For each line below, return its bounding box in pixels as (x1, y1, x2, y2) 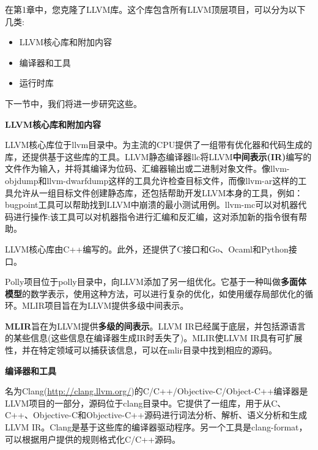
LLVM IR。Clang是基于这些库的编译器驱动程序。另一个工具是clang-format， (5, 421, 308, 433)
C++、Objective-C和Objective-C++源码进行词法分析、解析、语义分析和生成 (5, 408, 307, 421)
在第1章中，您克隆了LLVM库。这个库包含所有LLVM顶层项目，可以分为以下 (5, 3, 306, 15)
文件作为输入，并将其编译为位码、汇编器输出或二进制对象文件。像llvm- (5, 162, 290, 175)
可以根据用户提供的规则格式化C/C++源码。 (5, 432, 180, 445)
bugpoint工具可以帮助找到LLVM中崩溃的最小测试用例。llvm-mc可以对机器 (5, 198, 298, 211)
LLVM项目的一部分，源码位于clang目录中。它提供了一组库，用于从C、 (5, 396, 286, 409)
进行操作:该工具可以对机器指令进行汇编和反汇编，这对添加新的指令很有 (13, 210, 298, 223)
